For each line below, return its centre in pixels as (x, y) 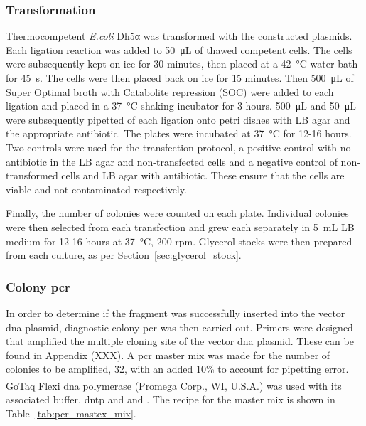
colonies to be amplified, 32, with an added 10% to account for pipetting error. (177, 369)
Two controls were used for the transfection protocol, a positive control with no (178, 147)
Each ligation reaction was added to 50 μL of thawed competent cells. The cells (179, 49)
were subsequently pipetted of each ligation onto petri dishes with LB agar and (178, 119)
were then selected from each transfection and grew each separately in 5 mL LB (180, 227)
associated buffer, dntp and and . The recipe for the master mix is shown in (171, 399)
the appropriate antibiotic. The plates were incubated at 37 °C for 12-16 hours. (179, 133)
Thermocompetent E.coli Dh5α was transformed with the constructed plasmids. (179, 36)
